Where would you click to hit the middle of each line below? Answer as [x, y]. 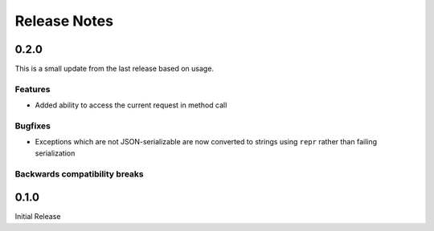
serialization [55, 153]
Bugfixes [33, 126]
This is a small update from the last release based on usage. [115, 69]
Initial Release [38, 217]
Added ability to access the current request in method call [131, 105]
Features [33, 89]
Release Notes [64, 21]
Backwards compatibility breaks [79, 174]
